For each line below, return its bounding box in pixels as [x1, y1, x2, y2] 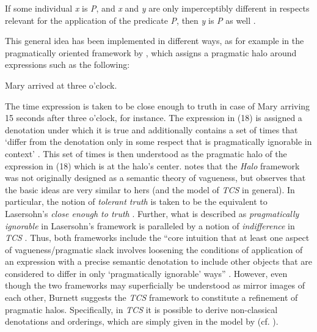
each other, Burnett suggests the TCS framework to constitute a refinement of [5, 291, 298, 304]
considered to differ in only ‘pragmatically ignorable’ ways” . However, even [5, 267, 288, 279]
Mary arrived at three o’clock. [5, 78, 117, 91]
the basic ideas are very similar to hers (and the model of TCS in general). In [5, 183, 295, 196]
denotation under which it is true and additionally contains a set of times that [5, 123, 298, 136]
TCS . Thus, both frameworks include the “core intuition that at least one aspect [5, 231, 310, 244]
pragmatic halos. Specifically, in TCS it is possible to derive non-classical [5, 303, 278, 315]
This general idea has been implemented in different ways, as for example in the [5, 34, 304, 47]
